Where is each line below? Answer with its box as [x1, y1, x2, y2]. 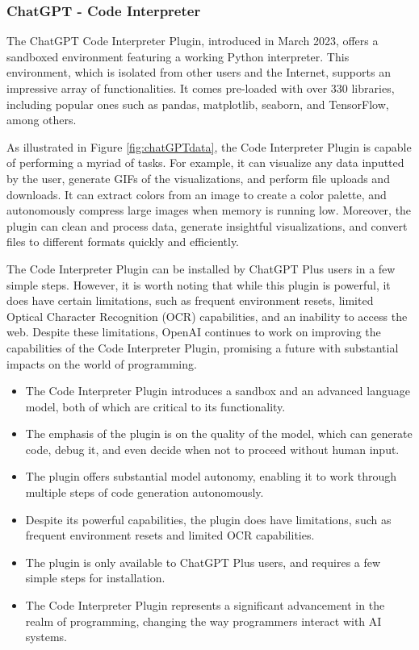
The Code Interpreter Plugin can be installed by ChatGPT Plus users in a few [6, 260, 396, 277]
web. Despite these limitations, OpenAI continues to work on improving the [6, 323, 381, 340]
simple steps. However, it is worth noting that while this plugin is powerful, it [6, 276, 391, 293]
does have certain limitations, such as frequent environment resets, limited [6, 292, 374, 309]
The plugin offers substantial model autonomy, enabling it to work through [25, 468, 397, 485]
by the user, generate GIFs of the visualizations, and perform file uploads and [6, 169, 390, 186]
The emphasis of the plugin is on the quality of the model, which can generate [25, 425, 413, 442]
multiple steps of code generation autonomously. [25, 484, 264, 501]
